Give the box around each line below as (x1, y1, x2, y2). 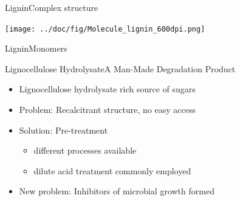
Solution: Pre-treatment (19, 123, 108, 136)
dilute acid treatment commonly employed (33, 164, 191, 177)
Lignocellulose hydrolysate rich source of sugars (19, 83, 196, 95)
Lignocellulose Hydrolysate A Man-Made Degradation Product (5, 62, 236, 75)
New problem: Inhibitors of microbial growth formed (19, 185, 214, 197)
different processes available (33, 144, 137, 157)
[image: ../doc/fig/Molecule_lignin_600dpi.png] (5, 24, 205, 33)
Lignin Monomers (5, 42, 67, 55)
